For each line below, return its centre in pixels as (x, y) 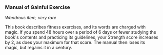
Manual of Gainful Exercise (38, 7)
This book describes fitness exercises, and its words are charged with (75, 27)
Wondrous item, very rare (31, 18)
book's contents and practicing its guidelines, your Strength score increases (82, 37)
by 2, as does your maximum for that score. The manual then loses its (75, 42)
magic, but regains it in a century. (39, 48)
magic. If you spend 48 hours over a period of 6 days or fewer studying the (81, 32)
